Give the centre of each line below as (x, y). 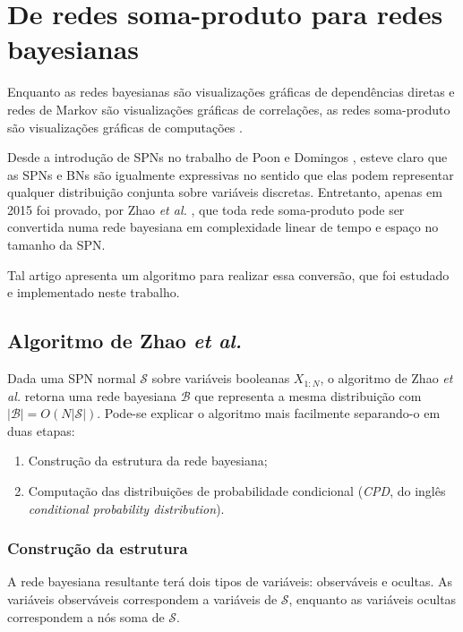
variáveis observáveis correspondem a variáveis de (142, 599)
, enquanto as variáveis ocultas (373, 599)
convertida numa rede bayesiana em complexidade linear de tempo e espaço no (223, 227)
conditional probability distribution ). (126, 508)
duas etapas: (41, 430)
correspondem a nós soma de (86, 616)
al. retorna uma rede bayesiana (92, 395)
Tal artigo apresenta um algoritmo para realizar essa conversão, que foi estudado (228, 274)
